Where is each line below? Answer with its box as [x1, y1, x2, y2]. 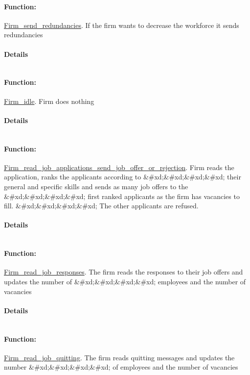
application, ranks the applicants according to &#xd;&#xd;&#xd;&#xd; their [4, 172, 241, 182]
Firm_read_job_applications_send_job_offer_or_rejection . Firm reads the [4, 162, 234, 172]
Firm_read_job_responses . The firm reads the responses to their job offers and [4, 267, 243, 277]
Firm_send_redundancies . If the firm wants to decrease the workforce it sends [4, 20, 239, 30]
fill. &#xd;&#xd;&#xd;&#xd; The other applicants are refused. [4, 200, 199, 211]
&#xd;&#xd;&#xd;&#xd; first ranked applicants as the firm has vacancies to [4, 191, 240, 201]
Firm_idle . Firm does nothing [4, 96, 94, 106]
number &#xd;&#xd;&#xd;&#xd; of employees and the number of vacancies [4, 362, 238, 372]
